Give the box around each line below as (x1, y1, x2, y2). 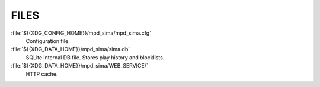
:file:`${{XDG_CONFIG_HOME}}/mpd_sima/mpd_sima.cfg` (11, 29, 151, 36)
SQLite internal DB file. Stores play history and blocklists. (25, 53, 165, 61)
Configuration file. (25, 37, 71, 44)
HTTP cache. (25, 71, 58, 78)
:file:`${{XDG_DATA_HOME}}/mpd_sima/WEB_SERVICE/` (11, 62, 148, 69)
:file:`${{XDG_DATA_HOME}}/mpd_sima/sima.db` (11, 46, 130, 53)
